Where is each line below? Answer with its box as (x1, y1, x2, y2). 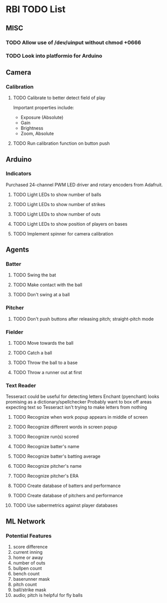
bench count (13, 571, 40, 577)
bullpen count (13, 566, 42, 572)
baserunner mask (13, 576, 50, 582)
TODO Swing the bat (13, 272, 56, 278)
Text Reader (6, 382, 36, 389)
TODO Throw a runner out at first (13, 370, 82, 376)
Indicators (6, 170, 32, 177)
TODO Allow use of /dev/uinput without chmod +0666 (6, 39, 141, 46)
